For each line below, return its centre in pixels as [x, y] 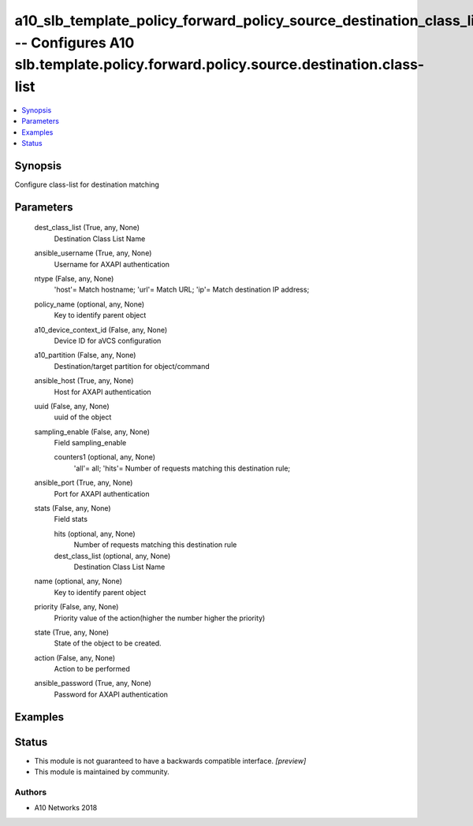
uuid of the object [83, 417]
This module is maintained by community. [102, 772]
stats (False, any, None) [73, 508]
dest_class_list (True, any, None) [87, 228]
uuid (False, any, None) [72, 406]
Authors [31, 792]
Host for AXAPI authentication [102, 392]
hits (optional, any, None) [95, 534]
